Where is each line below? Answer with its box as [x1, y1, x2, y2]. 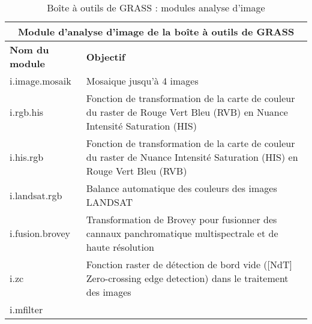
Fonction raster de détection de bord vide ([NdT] [86, 257, 292, 271]
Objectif [86, 49, 125, 64]
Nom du [10, 43, 49, 56]
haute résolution [86, 240, 154, 254]
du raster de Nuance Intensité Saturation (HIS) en [86, 150, 298, 164]
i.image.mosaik [10, 74, 71, 88]
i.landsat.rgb [10, 188, 62, 202]
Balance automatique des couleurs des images [86, 181, 277, 195]
